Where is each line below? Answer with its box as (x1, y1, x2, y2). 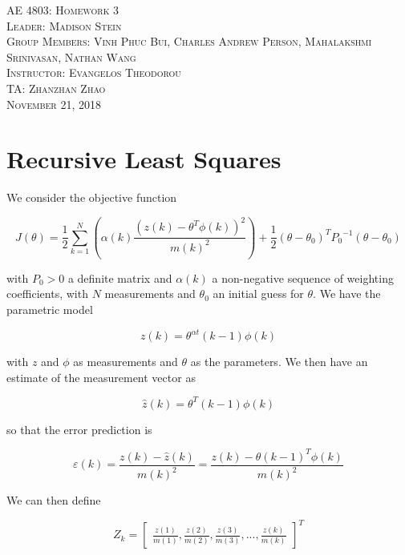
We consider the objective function (6, 189, 177, 206)
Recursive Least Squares (6, 143, 281, 175)
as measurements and (73, 353, 178, 370)
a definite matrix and (67, 269, 172, 286)
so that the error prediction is (6, 420, 152, 437)
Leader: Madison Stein (6, 17, 122, 34)
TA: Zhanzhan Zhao (6, 79, 106, 96)
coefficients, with (6, 285, 88, 302)
